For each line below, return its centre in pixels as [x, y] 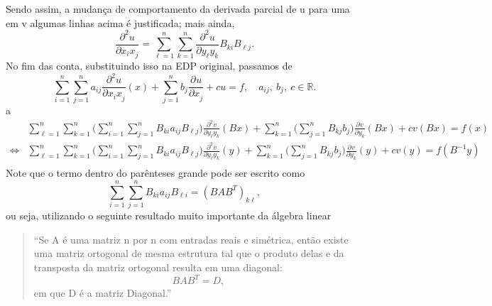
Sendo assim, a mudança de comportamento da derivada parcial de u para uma [178, 9]
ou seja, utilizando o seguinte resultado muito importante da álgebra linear [169, 215]
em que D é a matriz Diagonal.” [103, 293]
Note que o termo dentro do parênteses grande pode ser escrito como [155, 173]
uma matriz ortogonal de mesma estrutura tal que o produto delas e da [189, 253]
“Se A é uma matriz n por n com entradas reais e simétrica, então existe [191, 239]
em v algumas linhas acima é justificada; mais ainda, [120, 22]
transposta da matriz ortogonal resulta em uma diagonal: [158, 267]
